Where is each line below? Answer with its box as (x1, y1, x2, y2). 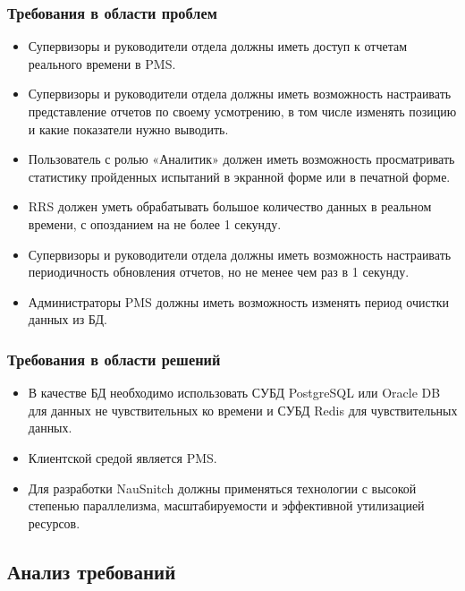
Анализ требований (7, 557, 176, 585)
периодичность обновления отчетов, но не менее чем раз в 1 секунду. (28, 262, 410, 281)
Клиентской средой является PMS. (28, 448, 217, 467)
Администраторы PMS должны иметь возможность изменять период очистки (28, 292, 450, 311)
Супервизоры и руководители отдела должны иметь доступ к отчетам (28, 37, 407, 56)
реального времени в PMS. (28, 54, 176, 73)
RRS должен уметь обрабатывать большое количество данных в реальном (28, 197, 432, 216)
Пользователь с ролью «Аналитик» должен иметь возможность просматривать (28, 150, 455, 168)
